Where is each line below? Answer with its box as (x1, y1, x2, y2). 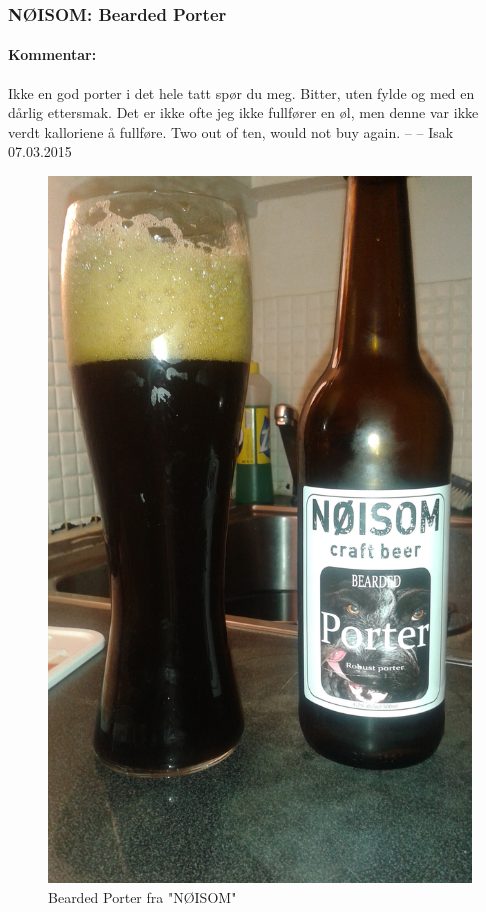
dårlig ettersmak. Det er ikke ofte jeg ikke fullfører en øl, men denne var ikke (8, 102, 479, 123)
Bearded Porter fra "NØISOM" (48, 886, 237, 907)
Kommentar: (8, 44, 97, 65)
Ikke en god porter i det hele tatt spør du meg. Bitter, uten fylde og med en (8, 82, 475, 103)
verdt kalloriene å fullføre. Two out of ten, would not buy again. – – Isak (8, 121, 454, 142)
